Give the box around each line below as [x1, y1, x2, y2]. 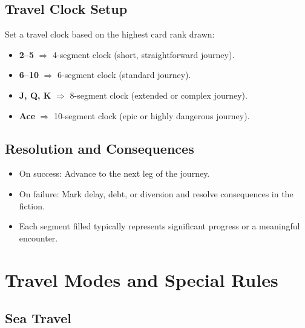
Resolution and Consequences [5, 139, 194, 157]
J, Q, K [19, 88, 51, 101]
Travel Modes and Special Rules [5, 267, 278, 292]
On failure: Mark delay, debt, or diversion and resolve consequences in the [19, 187, 294, 200]
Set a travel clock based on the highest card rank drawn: [5, 28, 215, 41]
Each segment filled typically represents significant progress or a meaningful [19, 220, 300, 232]
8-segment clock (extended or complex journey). [70, 88, 248, 101]
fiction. [19, 199, 45, 212]
